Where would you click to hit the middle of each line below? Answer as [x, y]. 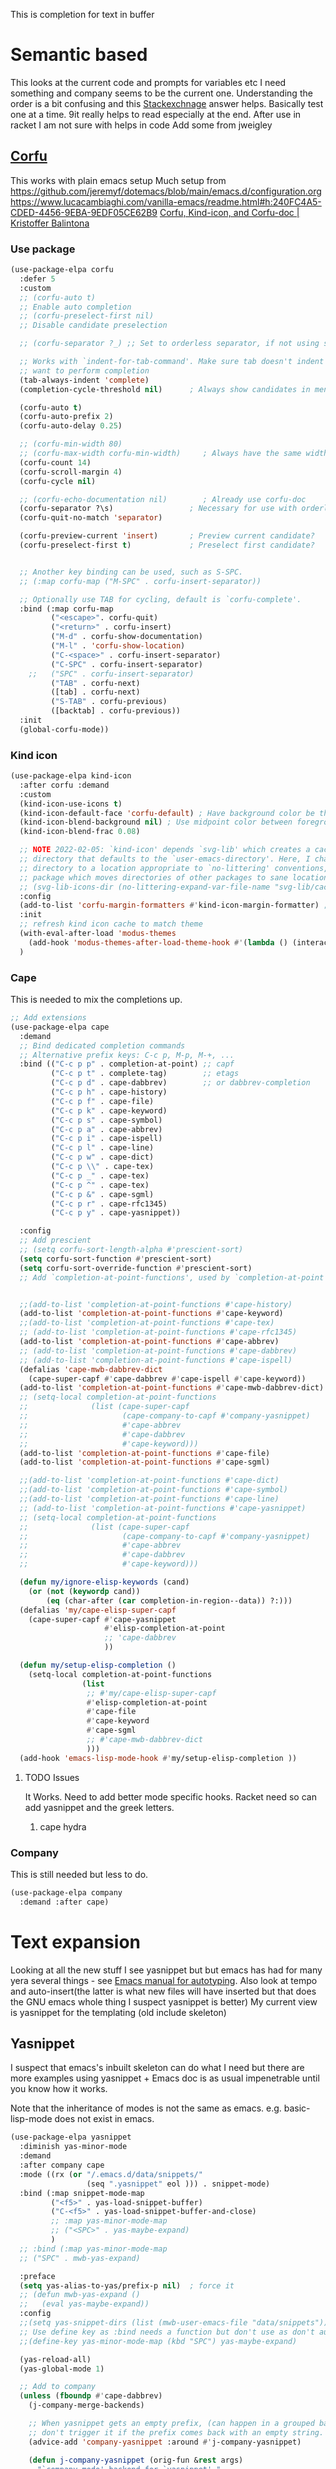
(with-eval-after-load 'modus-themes [98, 934]
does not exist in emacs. [104, 2119]
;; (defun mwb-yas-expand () [80, 2295]
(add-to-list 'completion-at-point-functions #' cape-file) [145, 1453]
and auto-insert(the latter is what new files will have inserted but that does [163, 1991]
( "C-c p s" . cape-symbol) [106, 1120]
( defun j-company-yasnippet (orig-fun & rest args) [136, 2460]
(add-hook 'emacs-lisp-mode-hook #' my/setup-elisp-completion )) [158, 1758]
